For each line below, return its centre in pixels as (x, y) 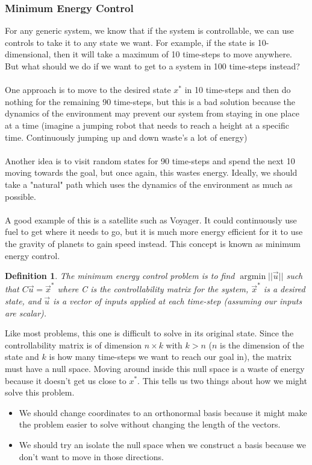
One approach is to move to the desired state (88, 90)
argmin (253, 277)
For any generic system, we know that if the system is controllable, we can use (149, 30)
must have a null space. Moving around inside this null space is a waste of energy (155, 368)
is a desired (284, 289)
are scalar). (26, 313)
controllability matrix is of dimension (73, 345)
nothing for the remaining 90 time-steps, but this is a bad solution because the (150, 101)
